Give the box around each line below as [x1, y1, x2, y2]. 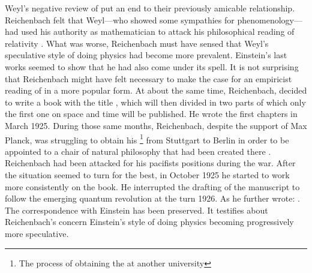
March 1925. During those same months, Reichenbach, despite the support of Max [5, 119, 307, 131]
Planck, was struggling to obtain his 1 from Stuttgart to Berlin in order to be [5, 131, 289, 146]
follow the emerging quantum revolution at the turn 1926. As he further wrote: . [5, 192, 300, 205]
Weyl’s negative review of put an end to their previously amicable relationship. [5, 2, 295, 14]
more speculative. [5, 227, 69, 239]
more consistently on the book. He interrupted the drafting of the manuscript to [5, 180, 300, 193]
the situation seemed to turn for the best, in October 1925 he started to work [5, 168, 290, 181]
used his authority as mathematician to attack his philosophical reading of [21, 25, 295, 38]
